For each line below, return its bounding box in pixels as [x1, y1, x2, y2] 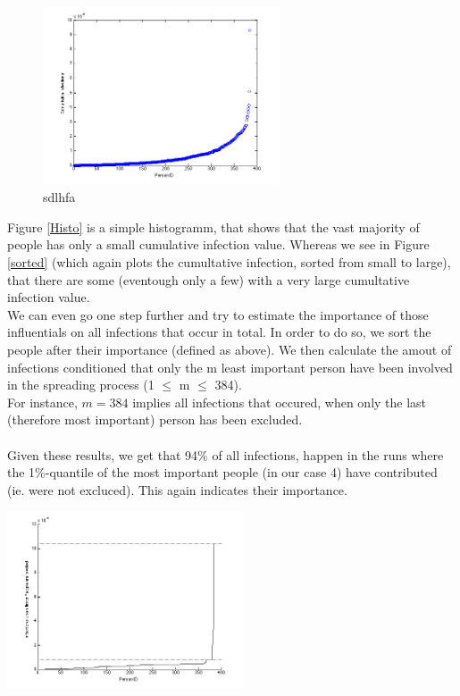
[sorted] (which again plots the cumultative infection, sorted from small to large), [7, 253, 451, 272]
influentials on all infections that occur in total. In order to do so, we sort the [7, 323, 431, 341]
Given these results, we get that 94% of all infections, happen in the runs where [7, 445, 444, 464]
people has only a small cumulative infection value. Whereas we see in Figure [7, 235, 430, 254]
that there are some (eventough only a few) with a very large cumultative [7, 270, 410, 289]
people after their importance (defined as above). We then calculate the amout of [7, 340, 452, 358]
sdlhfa [43, 188, 76, 206]
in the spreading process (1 [7, 375, 155, 394]
